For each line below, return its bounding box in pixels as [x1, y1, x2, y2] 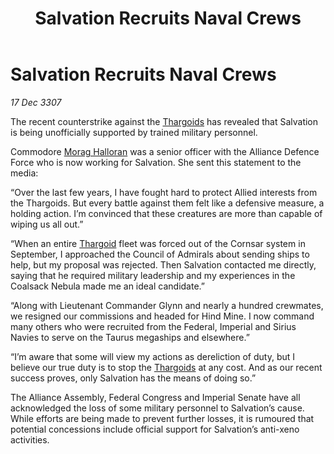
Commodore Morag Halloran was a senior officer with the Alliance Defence [10, 145, 320, 157]
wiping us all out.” [10, 218, 84, 230]
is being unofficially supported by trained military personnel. [10, 126, 258, 138]
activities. [10, 433, 50, 446]
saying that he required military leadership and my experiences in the [10, 269, 296, 281]
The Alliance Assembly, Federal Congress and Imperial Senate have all [10, 391, 301, 403]
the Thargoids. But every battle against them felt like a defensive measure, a [10, 197, 325, 209]
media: [10, 167, 39, 179]
